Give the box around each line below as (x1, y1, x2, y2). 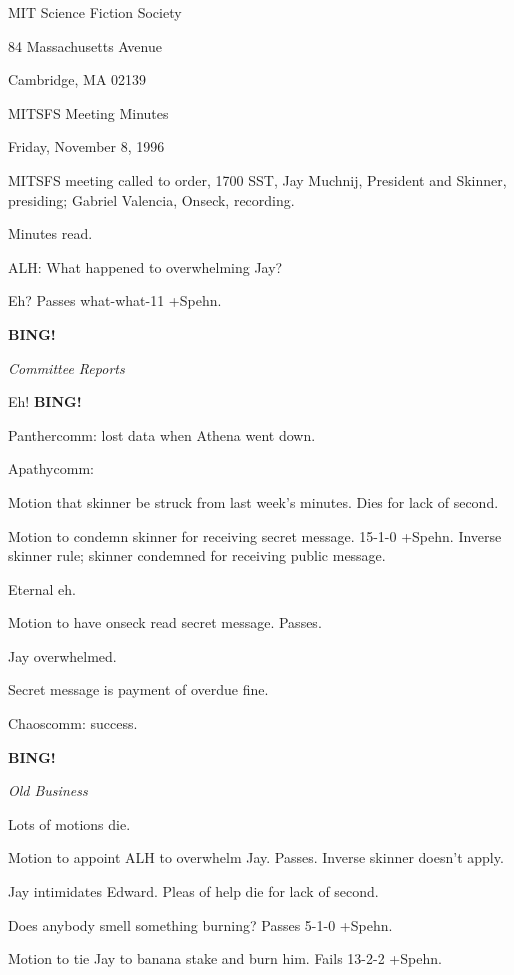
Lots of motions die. (8, 813, 131, 834)
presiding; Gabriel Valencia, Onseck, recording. (8, 189, 295, 210)
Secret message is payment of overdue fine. (8, 679, 269, 700)
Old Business (8, 780, 88, 801)
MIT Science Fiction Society (8, 2, 182, 22)
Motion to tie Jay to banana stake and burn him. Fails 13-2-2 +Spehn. (8, 948, 442, 969)
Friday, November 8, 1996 (8, 136, 165, 157)
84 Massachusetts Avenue (8, 35, 162, 56)
